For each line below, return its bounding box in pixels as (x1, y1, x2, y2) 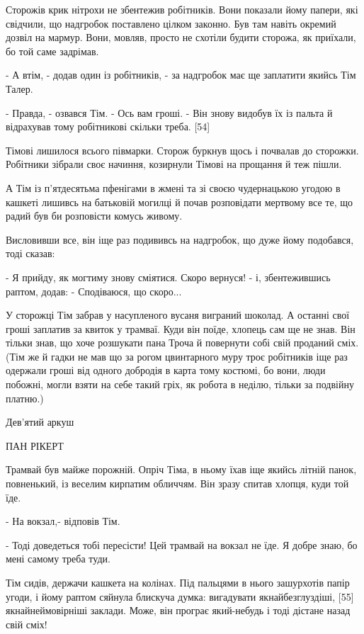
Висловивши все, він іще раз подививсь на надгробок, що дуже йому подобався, (6, 232, 354, 247)
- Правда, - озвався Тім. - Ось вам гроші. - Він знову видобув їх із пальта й (6, 105, 333, 120)
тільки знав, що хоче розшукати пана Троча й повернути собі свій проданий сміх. (6, 335, 359, 350)
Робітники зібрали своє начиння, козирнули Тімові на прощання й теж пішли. (6, 157, 342, 171)
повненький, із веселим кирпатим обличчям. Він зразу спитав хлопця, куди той (6, 476, 349, 491)
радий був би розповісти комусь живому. (6, 208, 183, 223)
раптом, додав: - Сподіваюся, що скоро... (6, 283, 182, 298)
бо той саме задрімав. (6, 43, 99, 58)
